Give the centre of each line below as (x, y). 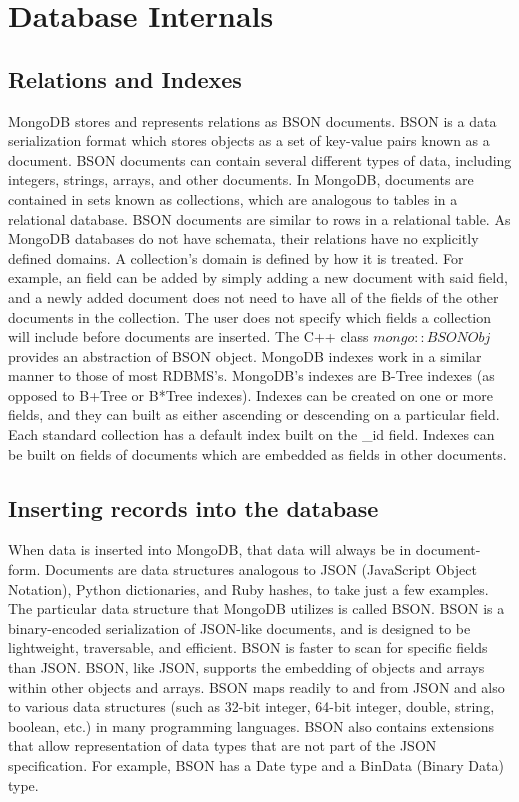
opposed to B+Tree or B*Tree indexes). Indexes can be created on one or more (250, 394)
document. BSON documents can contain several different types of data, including (260, 159)
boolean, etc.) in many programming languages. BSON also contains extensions (251, 725)
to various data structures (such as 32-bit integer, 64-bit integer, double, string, (251, 706)
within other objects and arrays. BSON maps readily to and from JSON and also (256, 686)
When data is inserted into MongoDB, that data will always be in (210, 549)
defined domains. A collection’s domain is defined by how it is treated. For (236, 257)
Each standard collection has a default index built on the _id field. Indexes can (251, 434)
